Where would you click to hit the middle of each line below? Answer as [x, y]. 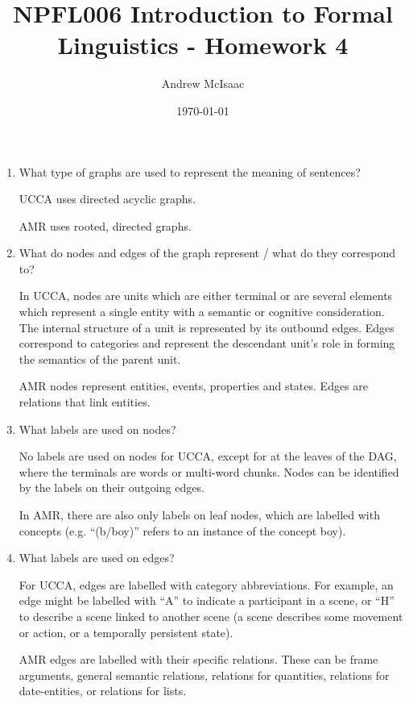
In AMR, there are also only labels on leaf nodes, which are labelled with [199, 514]
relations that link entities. [85, 402]
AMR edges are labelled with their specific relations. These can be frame [198, 659]
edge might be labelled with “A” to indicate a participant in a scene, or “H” [207, 600]
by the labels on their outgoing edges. [112, 487]
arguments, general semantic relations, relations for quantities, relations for [204, 675]
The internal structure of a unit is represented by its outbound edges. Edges [207, 327]
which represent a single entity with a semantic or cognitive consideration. [202, 312]
